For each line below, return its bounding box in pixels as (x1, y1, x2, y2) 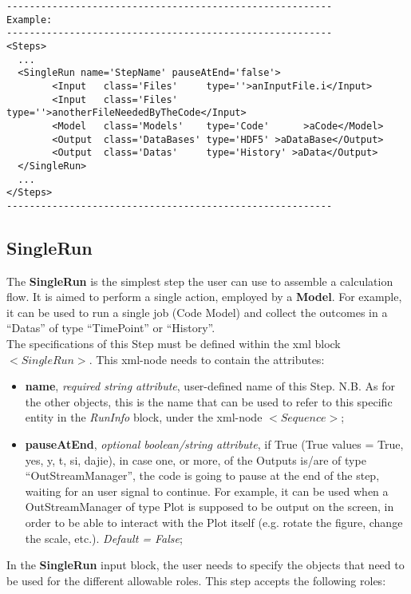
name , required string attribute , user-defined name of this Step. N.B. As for (25, 378, 395, 394)
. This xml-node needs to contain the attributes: (89, 350, 325, 367)
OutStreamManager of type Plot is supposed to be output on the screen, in (25, 498, 394, 515)
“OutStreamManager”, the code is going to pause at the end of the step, (25, 467, 380, 484)
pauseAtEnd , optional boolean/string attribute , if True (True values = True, (25, 436, 404, 453)
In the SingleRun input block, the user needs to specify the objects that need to (6, 556, 405, 573)
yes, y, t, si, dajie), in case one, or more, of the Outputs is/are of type (25, 451, 366, 468)
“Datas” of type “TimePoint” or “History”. (6, 319, 215, 336)
